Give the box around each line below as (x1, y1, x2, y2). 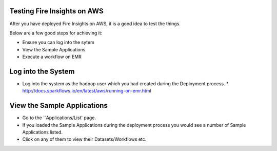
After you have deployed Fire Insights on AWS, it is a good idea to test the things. (9, 21, 181, 27)
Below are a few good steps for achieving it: (9, 30, 103, 36)
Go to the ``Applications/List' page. (22, 115, 96, 121)
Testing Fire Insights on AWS (9, 7, 104, 15)
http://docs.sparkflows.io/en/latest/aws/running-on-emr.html (22, 88, 151, 94)
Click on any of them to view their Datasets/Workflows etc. (22, 136, 147, 142)
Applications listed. (22, 129, 63, 136)
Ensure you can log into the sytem (22, 39, 94, 46)
